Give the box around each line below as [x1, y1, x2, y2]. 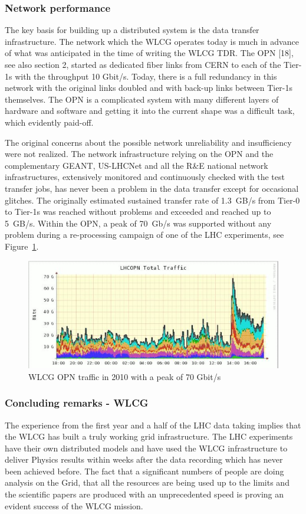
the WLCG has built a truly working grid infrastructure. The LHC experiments [5, 430, 293, 443]
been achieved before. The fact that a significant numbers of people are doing [5, 464, 284, 477]
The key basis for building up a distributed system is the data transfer [5, 24, 259, 36]
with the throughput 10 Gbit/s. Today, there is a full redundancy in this [15, 70, 277, 82]
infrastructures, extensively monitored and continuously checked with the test [5, 171, 285, 183]
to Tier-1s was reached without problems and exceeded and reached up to [5, 205, 271, 218]
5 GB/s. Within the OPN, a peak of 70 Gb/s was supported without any [5, 217, 272, 229]
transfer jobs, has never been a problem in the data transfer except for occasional [5, 182, 299, 194]
